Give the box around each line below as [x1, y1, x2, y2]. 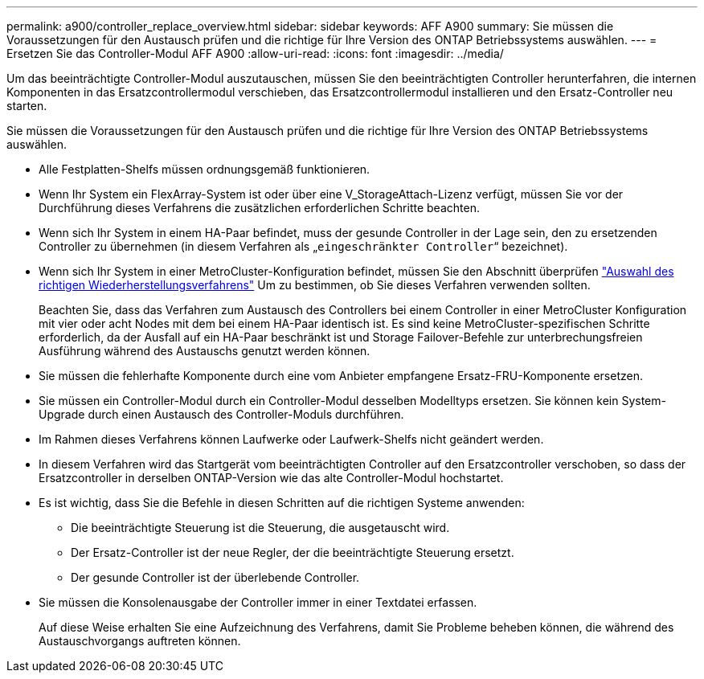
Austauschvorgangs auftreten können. [39, 634, 241, 648]
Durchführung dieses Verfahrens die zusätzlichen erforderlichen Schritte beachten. [39, 201, 480, 215]
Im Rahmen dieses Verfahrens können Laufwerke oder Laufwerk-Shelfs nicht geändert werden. [39, 432, 544, 446]
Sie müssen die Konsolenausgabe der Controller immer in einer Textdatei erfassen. [39, 595, 477, 609]
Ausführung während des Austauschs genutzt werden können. [39, 344, 370, 358]
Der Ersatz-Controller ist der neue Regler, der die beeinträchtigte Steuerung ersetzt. [71, 546, 514, 559]
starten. [6, 99, 47, 112]
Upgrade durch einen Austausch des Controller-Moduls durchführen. [39, 407, 404, 421]
